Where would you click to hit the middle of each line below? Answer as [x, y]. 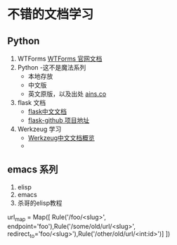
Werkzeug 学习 [39, 129]
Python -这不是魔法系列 [52, 67]
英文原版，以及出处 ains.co [67, 94]
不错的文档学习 [51, 14]
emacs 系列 [33, 170]
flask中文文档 [47, 111]
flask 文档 [32, 102]
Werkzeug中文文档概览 [61, 138]
